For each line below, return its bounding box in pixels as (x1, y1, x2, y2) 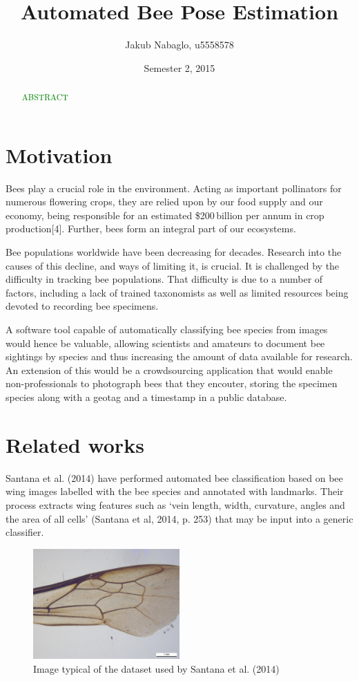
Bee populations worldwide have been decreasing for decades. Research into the (6, 245, 342, 259)
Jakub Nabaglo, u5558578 (125, 37, 234, 52)
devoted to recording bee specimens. (6, 299, 159, 313)
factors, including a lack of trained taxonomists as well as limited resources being (6, 285, 349, 299)
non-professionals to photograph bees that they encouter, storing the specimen (6, 376, 338, 391)
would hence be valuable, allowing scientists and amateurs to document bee (6, 335, 325, 350)
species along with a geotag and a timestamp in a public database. (6, 390, 287, 404)
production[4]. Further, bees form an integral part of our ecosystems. (6, 221, 296, 236)
